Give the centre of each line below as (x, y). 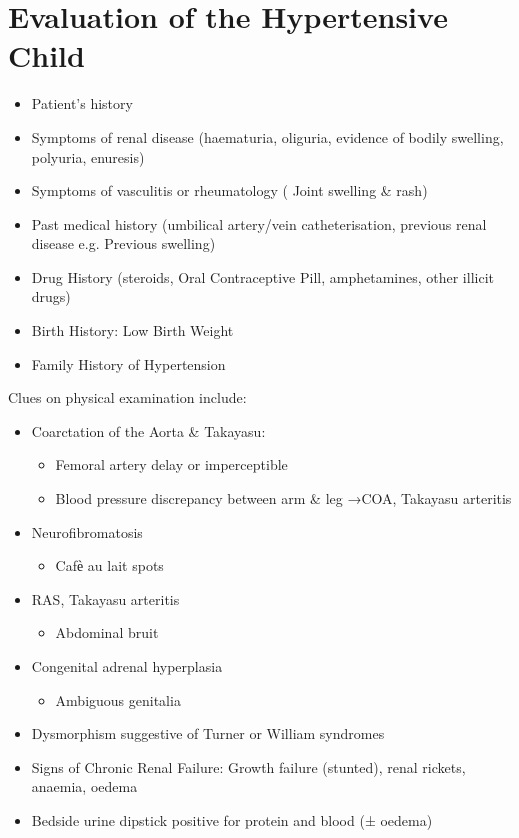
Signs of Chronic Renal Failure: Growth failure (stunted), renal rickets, (248, 766)
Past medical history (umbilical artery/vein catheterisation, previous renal (259, 223)
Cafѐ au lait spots (109, 565)
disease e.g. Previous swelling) (123, 243)
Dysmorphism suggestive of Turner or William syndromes (208, 733)
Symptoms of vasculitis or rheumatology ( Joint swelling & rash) (229, 190)
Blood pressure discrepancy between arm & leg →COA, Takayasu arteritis (283, 498)
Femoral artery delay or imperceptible (171, 464)
